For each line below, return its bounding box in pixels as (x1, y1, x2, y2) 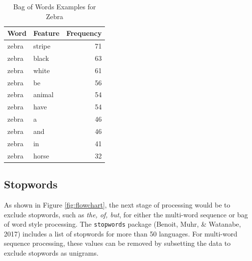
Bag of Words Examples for (13, 1, 96, 11)
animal (33, 89, 54, 100)
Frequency (66, 28, 102, 38)
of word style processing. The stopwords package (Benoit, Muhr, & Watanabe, (4, 219, 241, 229)
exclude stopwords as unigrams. (4, 247, 99, 258)
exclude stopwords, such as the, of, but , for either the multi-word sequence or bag (4, 209, 248, 219)
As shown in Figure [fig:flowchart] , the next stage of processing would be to (4, 199, 230, 209)
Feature (33, 28, 60, 38)
